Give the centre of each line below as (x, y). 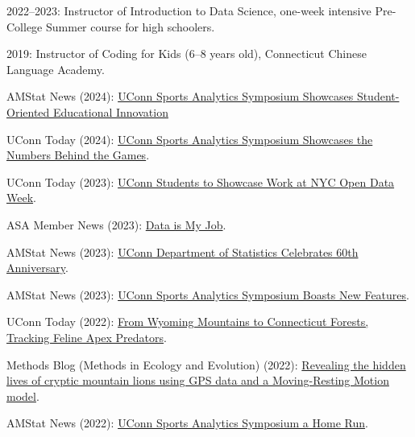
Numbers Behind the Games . (78, 155)
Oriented (28, 111)
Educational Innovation (110, 111)
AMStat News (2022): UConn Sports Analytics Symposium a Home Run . (187, 423)
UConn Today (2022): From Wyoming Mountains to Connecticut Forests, (188, 322)
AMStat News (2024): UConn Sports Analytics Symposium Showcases (180, 96)
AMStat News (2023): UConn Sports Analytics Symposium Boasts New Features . (208, 294)
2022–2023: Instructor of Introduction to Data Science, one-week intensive (189, 10)
